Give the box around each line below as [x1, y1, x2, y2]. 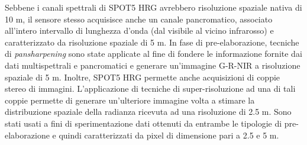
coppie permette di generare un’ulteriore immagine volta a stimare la [5, 94, 255, 106]
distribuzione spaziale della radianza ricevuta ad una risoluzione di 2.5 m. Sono [5, 105, 292, 118]
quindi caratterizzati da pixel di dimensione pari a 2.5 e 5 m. [59, 128, 279, 141]
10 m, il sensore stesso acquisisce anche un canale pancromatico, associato [5, 12, 273, 25]
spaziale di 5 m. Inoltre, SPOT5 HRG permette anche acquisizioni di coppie [5, 70, 280, 83]
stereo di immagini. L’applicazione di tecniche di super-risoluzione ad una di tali [5, 82, 296, 95]
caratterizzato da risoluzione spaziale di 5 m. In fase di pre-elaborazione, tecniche [5, 36, 299, 48]
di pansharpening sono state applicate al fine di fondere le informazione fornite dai [5, 47, 302, 60]
